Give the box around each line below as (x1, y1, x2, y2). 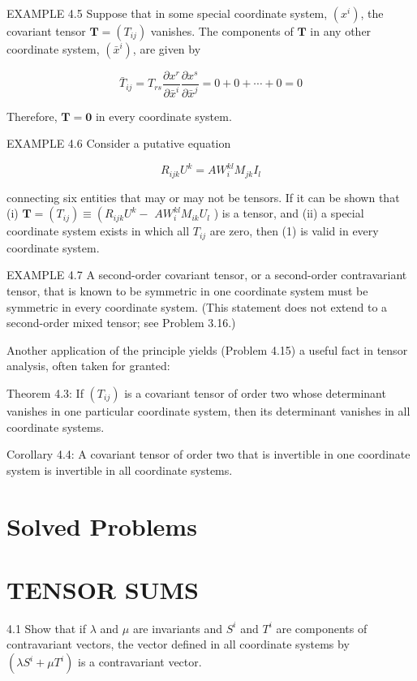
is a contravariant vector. (78, 653, 202, 670)
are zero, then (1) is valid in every (209, 222, 379, 239)
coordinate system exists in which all (6, 222, 190, 239)
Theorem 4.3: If (6, 384, 84, 401)
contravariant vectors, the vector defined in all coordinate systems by (6, 636, 350, 653)
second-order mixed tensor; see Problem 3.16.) (6, 314, 236, 331)
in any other (310, 23, 372, 39)
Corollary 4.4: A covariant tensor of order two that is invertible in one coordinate (6, 446, 411, 463)
